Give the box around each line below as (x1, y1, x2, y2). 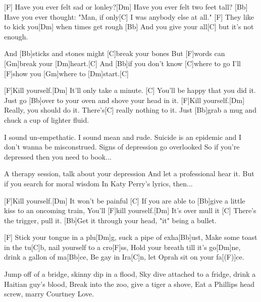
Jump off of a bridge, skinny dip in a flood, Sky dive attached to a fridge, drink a (4, 269, 256, 279)
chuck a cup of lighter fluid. (4, 114, 89, 125)
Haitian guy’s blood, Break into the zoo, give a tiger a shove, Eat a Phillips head (4, 278, 254, 289)
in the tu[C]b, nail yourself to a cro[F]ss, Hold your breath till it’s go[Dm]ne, (4, 241, 241, 252)
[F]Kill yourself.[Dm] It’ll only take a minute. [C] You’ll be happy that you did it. (4, 85, 256, 95)
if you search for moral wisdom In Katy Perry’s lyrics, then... (4, 178, 193, 188)
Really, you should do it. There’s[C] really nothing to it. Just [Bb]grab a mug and (4, 105, 256, 115)
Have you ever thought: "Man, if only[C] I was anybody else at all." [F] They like (4, 11, 254, 22)
